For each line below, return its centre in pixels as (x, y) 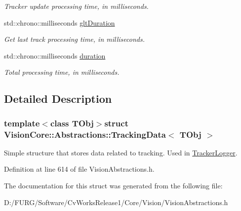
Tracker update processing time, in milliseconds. (76, 6)
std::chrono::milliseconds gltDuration (60, 22)
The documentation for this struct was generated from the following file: (113, 186)
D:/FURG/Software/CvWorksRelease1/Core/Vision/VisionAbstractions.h (116, 202)
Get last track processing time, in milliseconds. (74, 39)
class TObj (72, 123)
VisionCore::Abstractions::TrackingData (85, 134)
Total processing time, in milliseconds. (62, 72)
